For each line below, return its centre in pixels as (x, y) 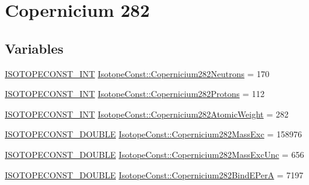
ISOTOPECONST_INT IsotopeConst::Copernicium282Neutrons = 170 (137, 73)
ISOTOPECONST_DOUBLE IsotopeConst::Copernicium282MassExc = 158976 (154, 134)
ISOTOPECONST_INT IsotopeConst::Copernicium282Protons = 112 (135, 94)
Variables (34, 48)
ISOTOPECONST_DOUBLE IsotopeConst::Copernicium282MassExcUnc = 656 (154, 154)
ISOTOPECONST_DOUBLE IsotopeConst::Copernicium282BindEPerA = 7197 (154, 174)
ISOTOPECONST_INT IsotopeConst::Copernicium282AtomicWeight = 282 (147, 114)
